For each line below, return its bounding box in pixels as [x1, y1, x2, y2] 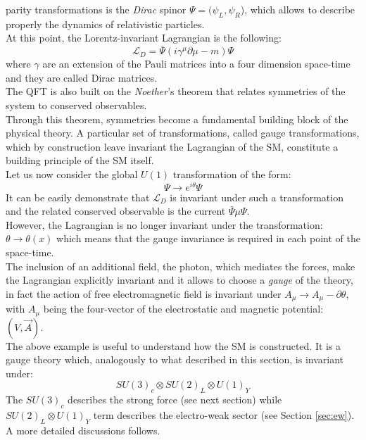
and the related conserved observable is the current [6, 203, 226, 218]
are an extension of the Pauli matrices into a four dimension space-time [42, 56, 351, 71]
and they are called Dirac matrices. [6, 70, 158, 84]
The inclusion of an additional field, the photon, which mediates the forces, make [6, 258, 355, 273]
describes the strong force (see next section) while [68, 392, 282, 407]
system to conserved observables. [6, 97, 147, 112]
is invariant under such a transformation [170, 189, 343, 204]
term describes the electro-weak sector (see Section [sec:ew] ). [93, 408, 355, 422]
